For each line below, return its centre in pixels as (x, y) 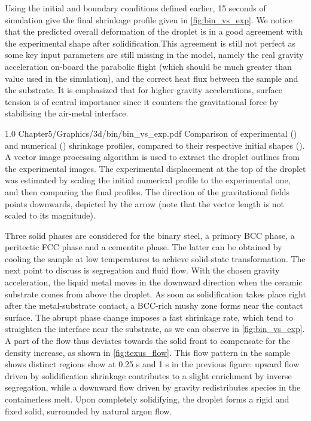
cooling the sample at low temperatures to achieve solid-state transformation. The (155, 258)
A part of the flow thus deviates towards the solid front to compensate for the (147, 341)
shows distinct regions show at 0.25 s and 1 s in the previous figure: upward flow (152, 364)
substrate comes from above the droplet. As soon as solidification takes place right (155, 294)
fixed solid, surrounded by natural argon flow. (89, 411)
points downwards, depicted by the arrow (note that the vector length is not (145, 203)
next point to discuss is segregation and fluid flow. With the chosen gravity (142, 270)
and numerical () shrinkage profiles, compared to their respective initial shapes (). (155, 145)
